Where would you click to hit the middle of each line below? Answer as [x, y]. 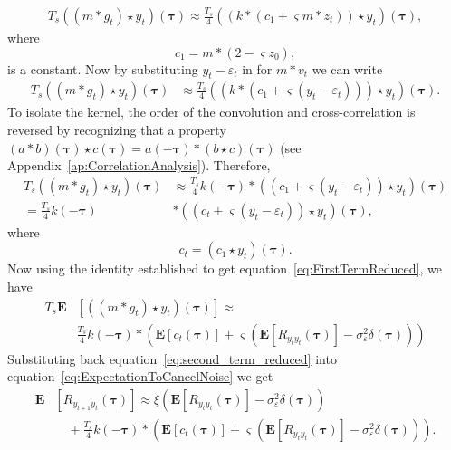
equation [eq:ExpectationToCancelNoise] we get [140, 376]
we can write [347, 68]
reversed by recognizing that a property [117, 130]
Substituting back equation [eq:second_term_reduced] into [172, 358]
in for [257, 68]
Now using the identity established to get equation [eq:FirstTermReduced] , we [225, 268]
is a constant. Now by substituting [103, 68]
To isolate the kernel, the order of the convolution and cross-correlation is [211, 112]
